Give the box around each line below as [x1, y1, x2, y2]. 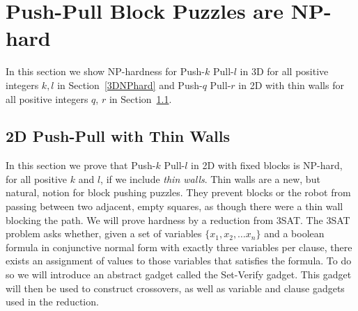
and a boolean [264, 226, 325, 241]
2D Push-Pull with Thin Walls [6, 125, 230, 147]
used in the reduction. [6, 294, 99, 309]
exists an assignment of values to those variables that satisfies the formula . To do [6, 253, 352, 268]
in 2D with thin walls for [238, 77, 344, 92]
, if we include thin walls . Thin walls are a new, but [100, 171, 320, 186]
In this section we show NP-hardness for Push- [6, 64, 205, 79]
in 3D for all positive [240, 64, 329, 79]
